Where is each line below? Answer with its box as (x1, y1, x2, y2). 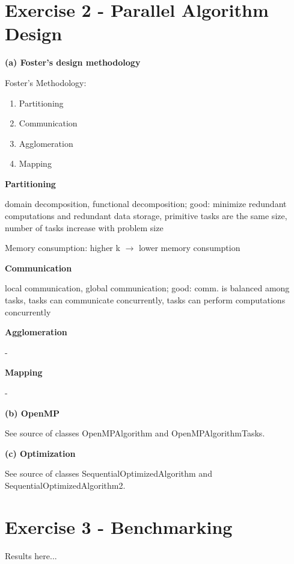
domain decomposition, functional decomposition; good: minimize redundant (5, 197, 287, 210)
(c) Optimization (5, 447, 76, 459)
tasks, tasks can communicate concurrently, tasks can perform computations (5, 294, 286, 306)
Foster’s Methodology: (5, 76, 87, 88)
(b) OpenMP (5, 406, 60, 419)
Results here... (5, 549, 57, 562)
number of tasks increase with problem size (5, 221, 164, 234)
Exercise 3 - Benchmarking (5, 514, 233, 539)
